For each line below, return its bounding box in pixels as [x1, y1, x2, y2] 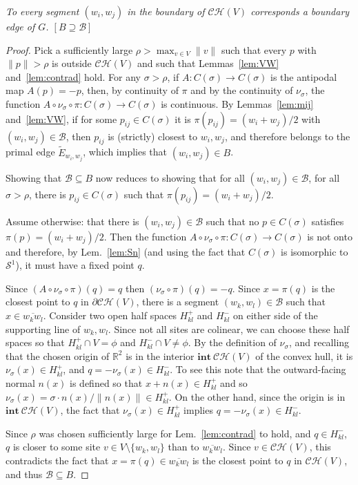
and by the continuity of [190, 83, 293, 97]
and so [220, 376, 248, 390]
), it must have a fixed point [15, 258, 135, 272]
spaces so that [6, 335, 65, 350]
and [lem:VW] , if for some [6, 111, 117, 126]
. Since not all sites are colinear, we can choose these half [108, 321, 350, 336]
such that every [221, 42, 287, 57]
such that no [206, 213, 259, 228]
